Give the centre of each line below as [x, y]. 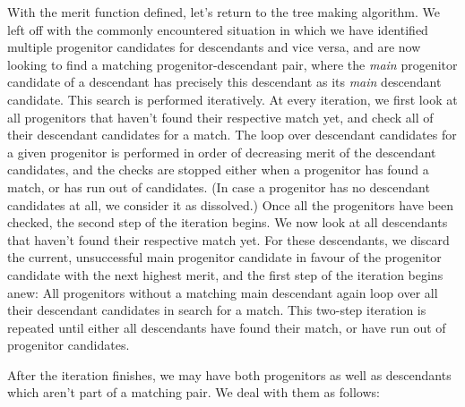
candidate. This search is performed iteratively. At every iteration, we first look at [232, 99]
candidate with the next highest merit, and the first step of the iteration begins [225, 274]
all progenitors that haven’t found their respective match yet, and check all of [220, 117]
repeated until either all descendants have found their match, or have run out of [227, 327]
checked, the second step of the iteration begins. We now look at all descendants [228, 222]
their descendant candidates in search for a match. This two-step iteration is [217, 310]
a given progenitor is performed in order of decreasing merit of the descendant [222, 152]
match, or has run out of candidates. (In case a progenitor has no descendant [219, 187]
